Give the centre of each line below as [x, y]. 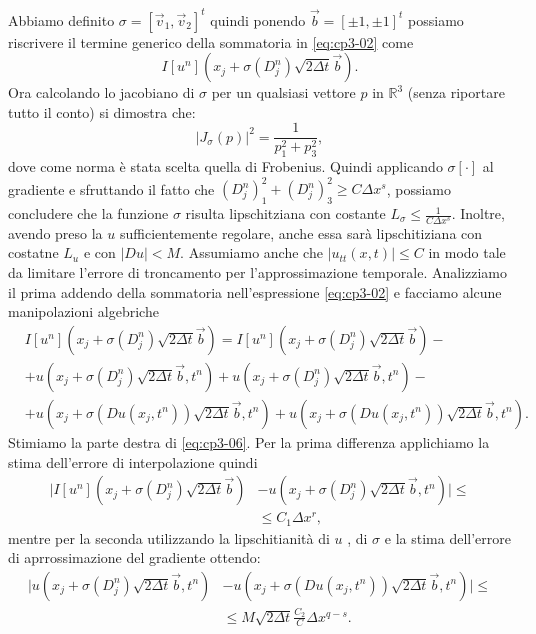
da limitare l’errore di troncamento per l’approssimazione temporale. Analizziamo [258, 272]
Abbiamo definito [61, 19]
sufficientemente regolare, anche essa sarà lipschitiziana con [301, 232]
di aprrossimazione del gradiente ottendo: [134, 557]
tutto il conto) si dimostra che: [102, 111]
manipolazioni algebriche [83, 311]
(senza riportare [456, 92]
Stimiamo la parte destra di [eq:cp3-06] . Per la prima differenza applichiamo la [249, 441]
